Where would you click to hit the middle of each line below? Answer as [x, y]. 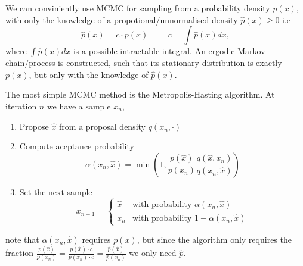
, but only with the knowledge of [89, 74]
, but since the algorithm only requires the [214, 239]
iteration [21, 106]
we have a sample [79, 106]
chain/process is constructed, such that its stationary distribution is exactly [144, 63]
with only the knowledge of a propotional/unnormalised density [122, 19]
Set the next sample [56, 191]
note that [22, 239]
